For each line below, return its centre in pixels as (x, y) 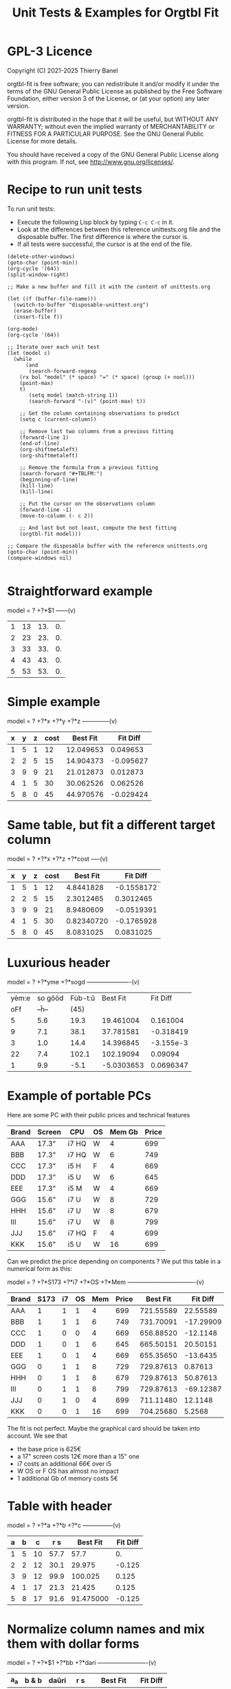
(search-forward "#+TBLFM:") (61, 473)
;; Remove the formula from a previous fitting (89, 467)
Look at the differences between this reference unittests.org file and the (119, 229)
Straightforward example (80, 591)
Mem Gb (124, 1132)
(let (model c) (29, 353)
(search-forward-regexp (63, 371)
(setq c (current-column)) (58, 419)
